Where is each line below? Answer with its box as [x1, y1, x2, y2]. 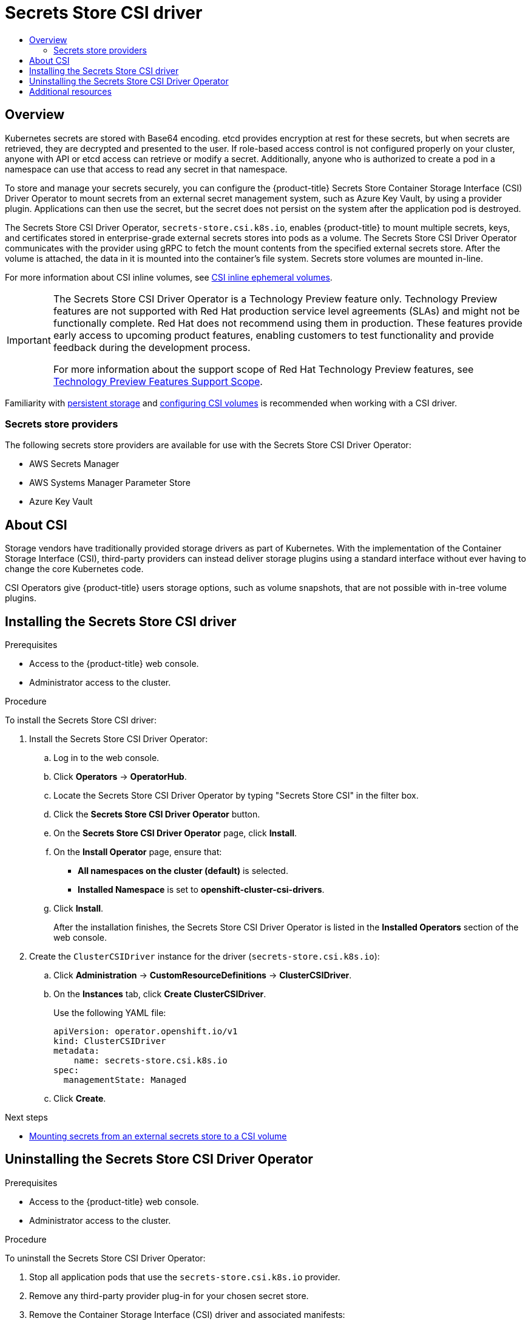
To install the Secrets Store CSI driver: [5, 715, 157, 726]
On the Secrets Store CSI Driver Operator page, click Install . [53, 828, 297, 839]
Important [7, 333, 51, 346]
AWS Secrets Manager [29, 459, 120, 469]
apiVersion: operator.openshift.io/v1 [53, 1026, 238, 1037]
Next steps [5, 1112, 48, 1123]
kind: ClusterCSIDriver [53, 1036, 166, 1046]
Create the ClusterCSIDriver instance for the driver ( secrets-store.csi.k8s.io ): [29, 951, 380, 962]
